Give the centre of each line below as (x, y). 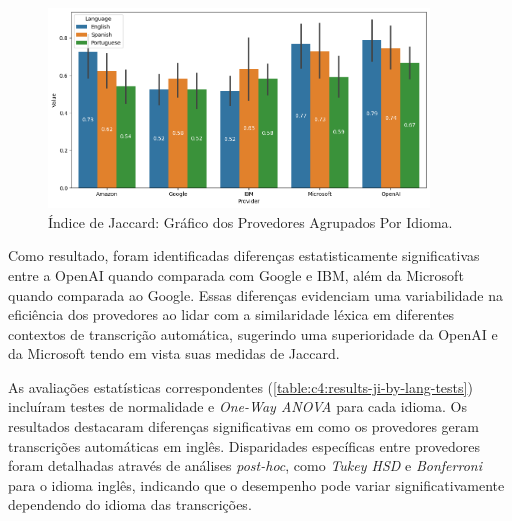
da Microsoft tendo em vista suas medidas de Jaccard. (174, 353)
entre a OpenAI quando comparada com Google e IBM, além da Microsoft (236, 274)
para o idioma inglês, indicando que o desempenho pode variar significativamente (256, 484)
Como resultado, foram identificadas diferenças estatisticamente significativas (244, 255)
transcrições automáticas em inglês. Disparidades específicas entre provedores (244, 445)
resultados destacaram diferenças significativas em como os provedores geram (243, 426)
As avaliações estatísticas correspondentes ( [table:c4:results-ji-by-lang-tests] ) (240, 386)
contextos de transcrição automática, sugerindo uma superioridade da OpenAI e (253, 333)
